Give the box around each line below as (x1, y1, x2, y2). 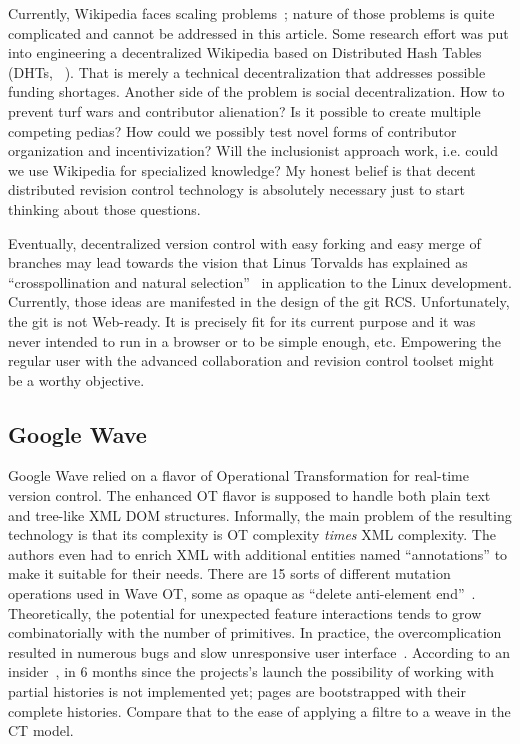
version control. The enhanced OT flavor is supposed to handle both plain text (8, 485, 491, 506)
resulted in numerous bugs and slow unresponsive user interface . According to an (8, 641, 511, 662)
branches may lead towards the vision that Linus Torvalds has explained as (8, 252, 468, 273)
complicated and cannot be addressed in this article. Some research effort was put (8, 22, 509, 43)
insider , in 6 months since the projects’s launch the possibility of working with (8, 661, 495, 682)
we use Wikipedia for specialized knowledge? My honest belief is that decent (8, 159, 476, 180)
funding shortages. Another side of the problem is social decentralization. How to (8, 81, 505, 102)
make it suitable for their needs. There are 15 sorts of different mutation (8, 563, 451, 584)
